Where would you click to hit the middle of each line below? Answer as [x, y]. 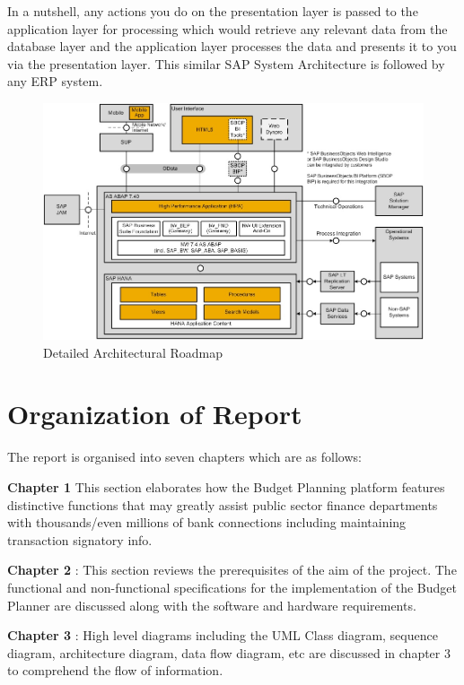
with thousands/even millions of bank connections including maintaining [207, 522]
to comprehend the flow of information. [115, 670]
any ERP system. [55, 81]
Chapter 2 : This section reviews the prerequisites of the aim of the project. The [232, 570]
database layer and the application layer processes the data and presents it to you [232, 46]
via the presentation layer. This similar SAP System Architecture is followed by [226, 63]
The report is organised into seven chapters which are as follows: [184, 457]
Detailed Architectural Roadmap [133, 352]
